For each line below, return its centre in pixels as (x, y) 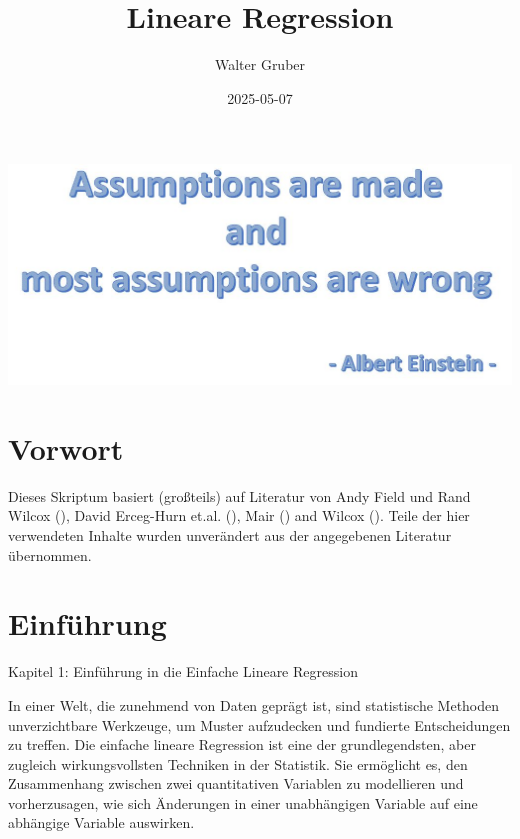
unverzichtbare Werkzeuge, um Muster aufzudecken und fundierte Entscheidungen (259, 724)
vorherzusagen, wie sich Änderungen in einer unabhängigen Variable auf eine (243, 802)
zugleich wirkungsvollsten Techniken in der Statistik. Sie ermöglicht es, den (238, 763)
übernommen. (50, 554)
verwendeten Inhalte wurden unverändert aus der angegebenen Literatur (230, 535)
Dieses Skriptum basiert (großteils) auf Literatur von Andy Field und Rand (239, 495)
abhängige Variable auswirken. (101, 822)
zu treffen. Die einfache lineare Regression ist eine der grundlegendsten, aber (242, 744)
